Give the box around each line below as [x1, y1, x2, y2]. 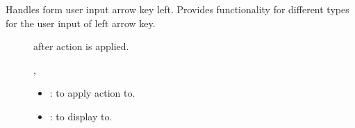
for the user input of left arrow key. [6, 15, 156, 30]
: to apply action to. [49, 86, 135, 100]
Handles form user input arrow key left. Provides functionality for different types [6, 2, 349, 16]
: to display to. [49, 109, 113, 123]
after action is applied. [33, 39, 129, 54]
